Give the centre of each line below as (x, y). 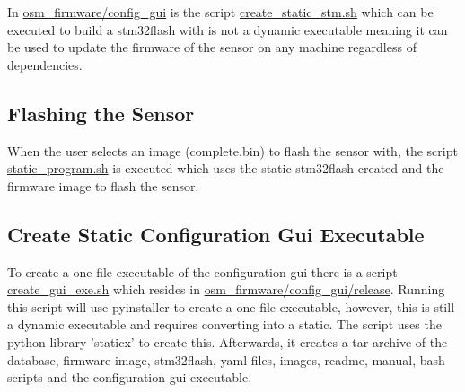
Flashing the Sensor (101, 113)
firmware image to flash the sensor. (103, 185)
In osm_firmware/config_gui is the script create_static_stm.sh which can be (220, 12)
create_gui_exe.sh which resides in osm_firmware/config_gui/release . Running (226, 289)
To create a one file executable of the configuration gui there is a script (202, 271)
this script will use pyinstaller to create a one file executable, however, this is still (231, 306)
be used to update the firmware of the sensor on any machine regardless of (212, 47)
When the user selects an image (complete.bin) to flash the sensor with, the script (232, 150)
